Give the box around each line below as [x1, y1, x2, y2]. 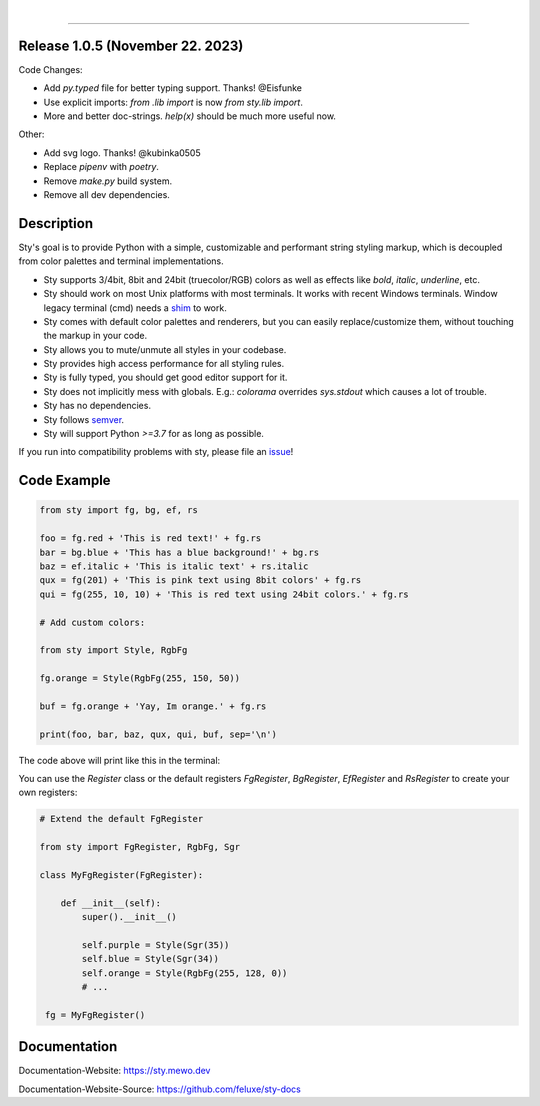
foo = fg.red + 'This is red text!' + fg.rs [39, 533, 262, 544]
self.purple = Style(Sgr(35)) [81, 939, 230, 950]
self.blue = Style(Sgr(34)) [81, 953, 220, 965]
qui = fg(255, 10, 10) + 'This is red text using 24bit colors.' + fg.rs [39, 588, 409, 600]
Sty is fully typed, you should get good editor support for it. [43, 371, 288, 384]
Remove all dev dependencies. [43, 189, 170, 201]
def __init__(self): [60, 897, 162, 909]
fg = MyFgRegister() [45, 1009, 146, 1020]
